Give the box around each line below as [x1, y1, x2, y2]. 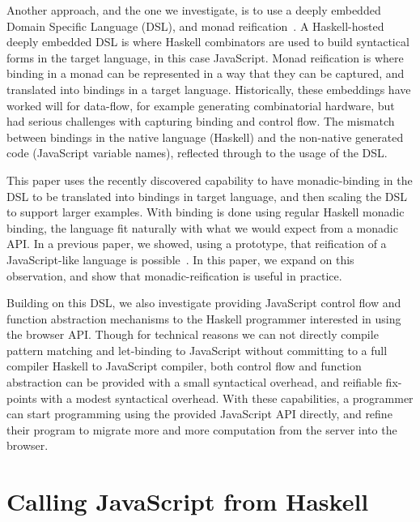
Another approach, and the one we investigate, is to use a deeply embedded [6, 2, 381, 18]
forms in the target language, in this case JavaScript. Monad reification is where [6, 49, 404, 66]
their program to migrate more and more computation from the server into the [6, 421, 397, 438]
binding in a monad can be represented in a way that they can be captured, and [6, 65, 405, 82]
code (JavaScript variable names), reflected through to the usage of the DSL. [6, 144, 388, 161]
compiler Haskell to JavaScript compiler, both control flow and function [6, 357, 362, 374]
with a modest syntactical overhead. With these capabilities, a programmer [40, 389, 414, 406]
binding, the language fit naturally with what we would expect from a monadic [6, 219, 398, 236]
